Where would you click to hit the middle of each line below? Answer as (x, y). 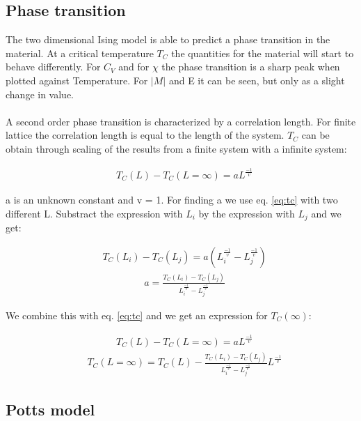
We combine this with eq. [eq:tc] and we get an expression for (137, 315)
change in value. (40, 94)
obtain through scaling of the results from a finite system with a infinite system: (176, 148)
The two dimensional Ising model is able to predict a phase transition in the (168, 39)
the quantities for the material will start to (263, 53)
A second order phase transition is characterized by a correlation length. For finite (181, 121)
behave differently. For (53, 67)
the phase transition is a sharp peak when (251, 67)
